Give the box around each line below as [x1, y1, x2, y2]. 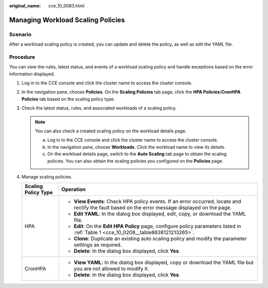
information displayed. [9, 71, 55, 77]
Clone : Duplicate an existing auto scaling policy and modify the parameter [73, 235, 247, 242]
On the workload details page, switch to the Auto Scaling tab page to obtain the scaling [47, 151, 227, 157]
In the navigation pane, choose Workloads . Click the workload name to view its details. [47, 144, 226, 150]
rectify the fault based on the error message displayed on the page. [73, 204, 232, 211]
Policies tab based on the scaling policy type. [21, 96, 115, 102]
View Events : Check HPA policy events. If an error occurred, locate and [73, 198, 242, 205]
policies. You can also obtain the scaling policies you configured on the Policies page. [47, 158, 223, 164]
